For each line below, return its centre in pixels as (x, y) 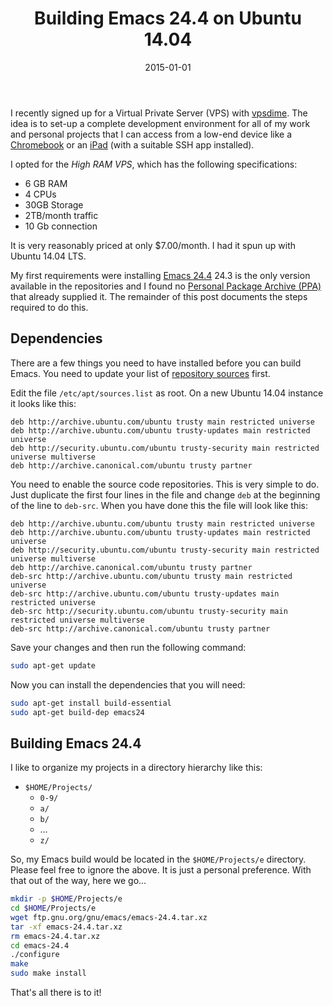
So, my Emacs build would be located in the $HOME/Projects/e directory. (158, 859)
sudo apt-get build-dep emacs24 (77, 712)
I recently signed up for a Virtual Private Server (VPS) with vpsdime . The (159, 113)
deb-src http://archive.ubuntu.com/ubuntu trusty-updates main (145, 593)
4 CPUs (40, 194)
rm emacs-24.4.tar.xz (55, 936)
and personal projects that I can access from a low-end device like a (151, 134)
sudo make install (48, 973)
